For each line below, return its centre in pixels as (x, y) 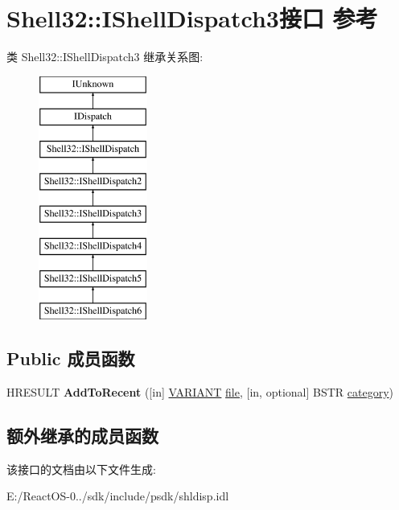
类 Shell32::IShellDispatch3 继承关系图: (105, 57)
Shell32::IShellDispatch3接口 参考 (192, 18)
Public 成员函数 (71, 358)
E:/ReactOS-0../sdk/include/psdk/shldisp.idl (118, 496)
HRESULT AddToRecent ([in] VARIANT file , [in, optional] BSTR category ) (200, 391)
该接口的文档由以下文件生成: (81, 469)
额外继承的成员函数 (82, 435)
